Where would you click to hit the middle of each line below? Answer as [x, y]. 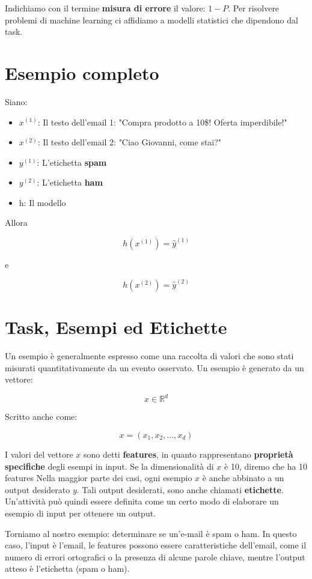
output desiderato [38, 489]
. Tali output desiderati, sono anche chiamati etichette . [180, 489]
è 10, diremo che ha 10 [266, 466]
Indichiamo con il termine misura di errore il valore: [105, 8]
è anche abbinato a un [243, 478]
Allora [16, 223]
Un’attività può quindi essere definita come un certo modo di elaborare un [142, 501]
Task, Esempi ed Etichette [116, 327]
